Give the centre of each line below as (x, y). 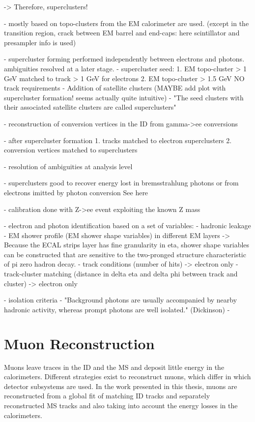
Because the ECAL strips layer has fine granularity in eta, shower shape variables (127, 245)
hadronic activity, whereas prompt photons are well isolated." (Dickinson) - (117, 309)
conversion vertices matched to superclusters (71, 150)
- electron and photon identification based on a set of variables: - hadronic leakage (127, 226)
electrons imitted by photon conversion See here (76, 192)
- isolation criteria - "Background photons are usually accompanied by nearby (121, 300)
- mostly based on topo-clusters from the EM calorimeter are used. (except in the (127, 23)
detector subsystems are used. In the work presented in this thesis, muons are (121, 386)
